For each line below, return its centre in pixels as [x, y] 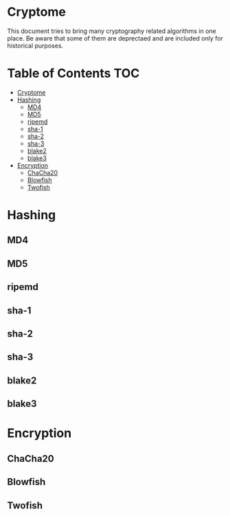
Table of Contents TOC [73, 74]
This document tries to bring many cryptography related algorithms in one [112, 31]
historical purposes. [35, 45]
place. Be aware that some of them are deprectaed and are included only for [115, 38]
